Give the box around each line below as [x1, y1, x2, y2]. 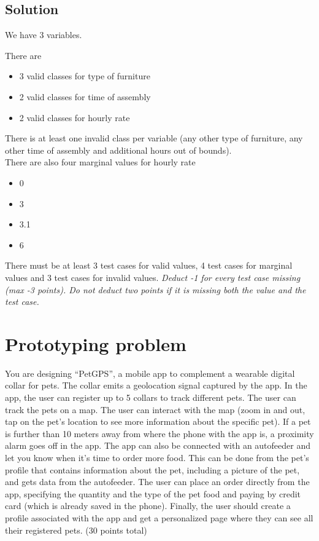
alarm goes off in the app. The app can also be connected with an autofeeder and [5, 439, 310, 452]
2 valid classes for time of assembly [19, 90, 151, 103]
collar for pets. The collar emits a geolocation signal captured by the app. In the [5, 379, 307, 392]
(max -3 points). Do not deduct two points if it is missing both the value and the [5, 283, 306, 296]
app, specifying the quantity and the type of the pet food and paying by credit [5, 487, 301, 500]
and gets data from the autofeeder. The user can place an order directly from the [5, 475, 310, 488]
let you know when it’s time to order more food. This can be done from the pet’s [5, 451, 309, 464]
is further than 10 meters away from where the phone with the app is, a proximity [5, 427, 314, 440]
